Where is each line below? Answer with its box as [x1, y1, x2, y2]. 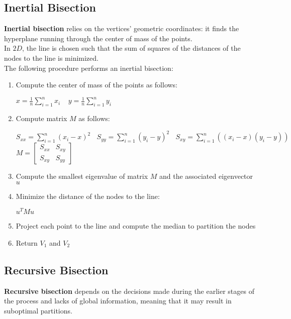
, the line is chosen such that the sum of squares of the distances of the [22, 43, 241, 53]
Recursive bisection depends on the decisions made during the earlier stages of [4, 285, 254, 296]
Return [16, 238, 38, 248]
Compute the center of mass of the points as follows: [16, 79, 178, 90]
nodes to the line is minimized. [4, 52, 99, 63]
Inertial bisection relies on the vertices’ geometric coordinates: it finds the [4, 23, 239, 34]
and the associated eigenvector [159, 171, 253, 181]
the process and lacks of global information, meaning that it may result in [4, 295, 232, 306]
